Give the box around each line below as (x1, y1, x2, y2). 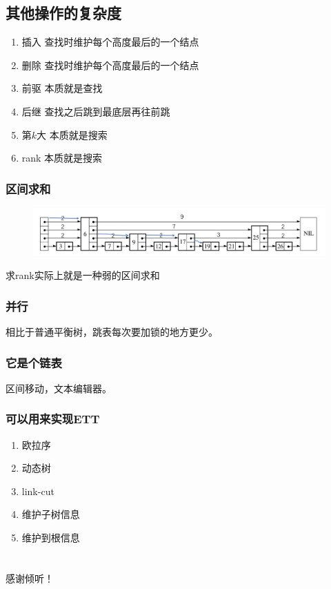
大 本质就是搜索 (37, 127, 108, 142)
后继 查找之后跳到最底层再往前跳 (21, 104, 170, 118)
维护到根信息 (21, 530, 80, 545)
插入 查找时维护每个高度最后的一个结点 (21, 35, 199, 49)
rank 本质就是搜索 (21, 151, 103, 165)
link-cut (21, 483, 54, 498)
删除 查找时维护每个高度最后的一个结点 (21, 57, 199, 72)
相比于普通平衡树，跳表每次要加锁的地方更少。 (6, 325, 218, 339)
